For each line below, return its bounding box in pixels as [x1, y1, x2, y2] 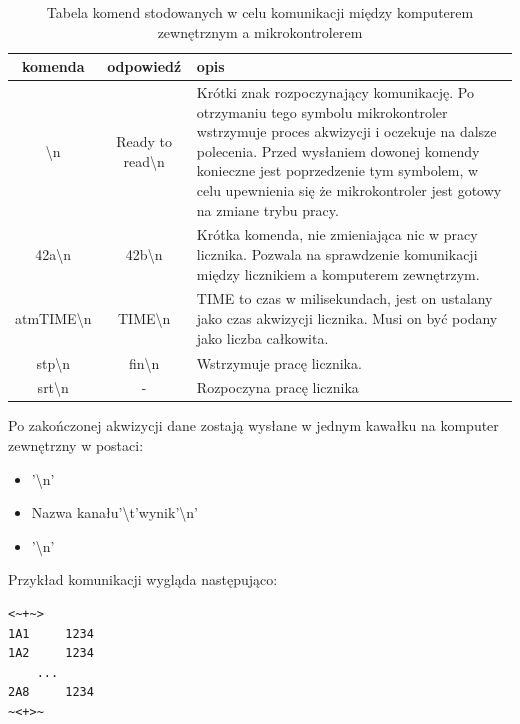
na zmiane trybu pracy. [196, 199, 339, 220]
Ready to [116, 131, 173, 152]
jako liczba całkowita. [196, 327, 329, 348]
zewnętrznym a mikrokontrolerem [157, 21, 363, 42]
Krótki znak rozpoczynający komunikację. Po [196, 82, 475, 103]
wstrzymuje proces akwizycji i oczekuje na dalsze [196, 121, 497, 142]
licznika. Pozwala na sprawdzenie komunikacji [196, 244, 478, 265]
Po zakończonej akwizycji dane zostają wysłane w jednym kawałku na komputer [8, 415, 499, 436]
